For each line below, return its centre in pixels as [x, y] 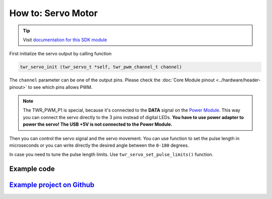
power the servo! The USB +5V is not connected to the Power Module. [98, 124]
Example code [32, 169]
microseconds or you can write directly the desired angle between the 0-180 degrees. [99, 145]
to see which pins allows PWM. [60, 87]
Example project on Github [52, 185]
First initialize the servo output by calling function [60, 54]
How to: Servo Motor [54, 13]
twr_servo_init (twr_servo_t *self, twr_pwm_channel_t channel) [101, 67]
